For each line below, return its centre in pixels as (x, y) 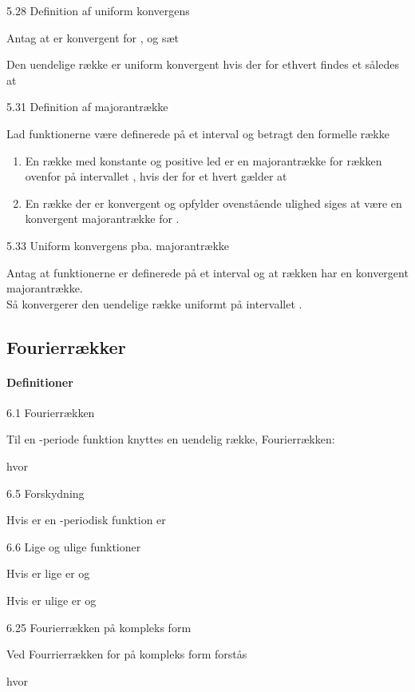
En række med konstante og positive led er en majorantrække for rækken (204, 160)
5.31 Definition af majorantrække (87, 107)
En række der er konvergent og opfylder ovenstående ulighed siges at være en (213, 203)
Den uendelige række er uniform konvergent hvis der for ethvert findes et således (203, 64)
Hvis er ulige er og (51, 601)
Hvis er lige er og (48, 573)
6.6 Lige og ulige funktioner (74, 546)
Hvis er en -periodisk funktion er (86, 520)
